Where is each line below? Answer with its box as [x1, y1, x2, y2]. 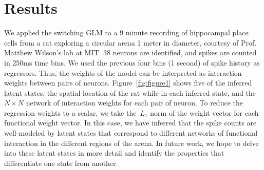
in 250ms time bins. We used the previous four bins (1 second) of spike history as [4, 57, 260, 68]
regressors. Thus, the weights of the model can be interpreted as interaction [4, 67, 242, 78]
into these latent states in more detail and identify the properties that [4, 147, 224, 158]
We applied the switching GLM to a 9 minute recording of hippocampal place [4, 27, 249, 38]
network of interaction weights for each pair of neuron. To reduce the [26, 97, 243, 108]
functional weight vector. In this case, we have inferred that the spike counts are [4, 117, 257, 128]
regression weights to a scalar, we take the [4, 107, 137, 118]
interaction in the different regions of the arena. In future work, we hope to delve [4, 137, 259, 148]
